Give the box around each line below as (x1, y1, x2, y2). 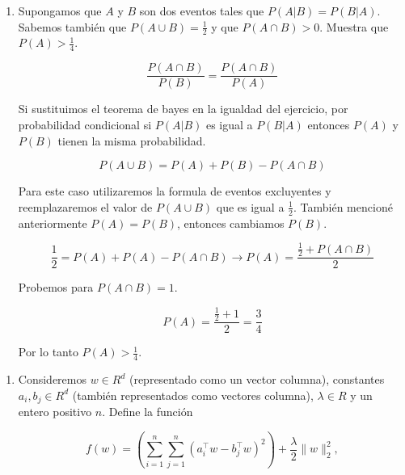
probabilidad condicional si (18, 116, 152, 132)
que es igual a (216, 198, 285, 215)
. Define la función (102, 403, 193, 420)
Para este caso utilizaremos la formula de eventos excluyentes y (18, 183, 331, 200)
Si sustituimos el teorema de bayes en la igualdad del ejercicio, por (18, 100, 348, 117)
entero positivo (18, 403, 92, 420)
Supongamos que (18, 2, 102, 19)
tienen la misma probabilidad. (57, 132, 206, 149)
